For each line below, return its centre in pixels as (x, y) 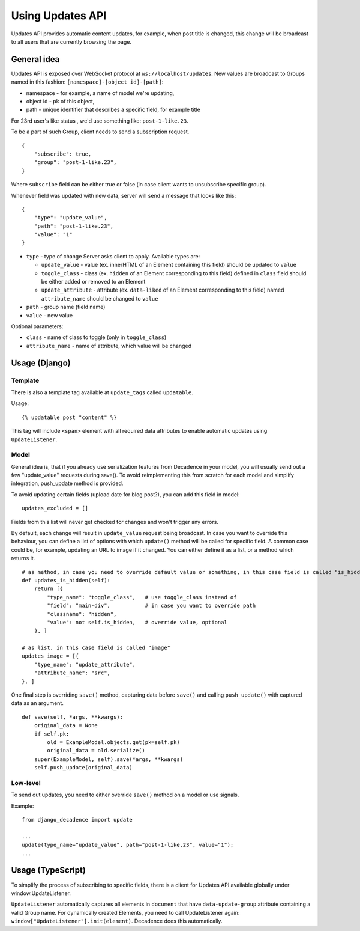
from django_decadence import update (77, 820)
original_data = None (66, 725)
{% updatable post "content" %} (69, 417)
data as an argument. (37, 703)
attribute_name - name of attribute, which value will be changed (109, 346)
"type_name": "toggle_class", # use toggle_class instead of (142, 597)
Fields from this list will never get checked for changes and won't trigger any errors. (115, 522)
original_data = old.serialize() (96, 751)
